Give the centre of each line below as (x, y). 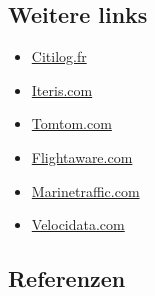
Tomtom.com (71, 123)
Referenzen (67, 278)
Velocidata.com (78, 224)
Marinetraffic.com (85, 190)
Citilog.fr (59, 56)
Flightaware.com (82, 156)
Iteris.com (62, 89)
